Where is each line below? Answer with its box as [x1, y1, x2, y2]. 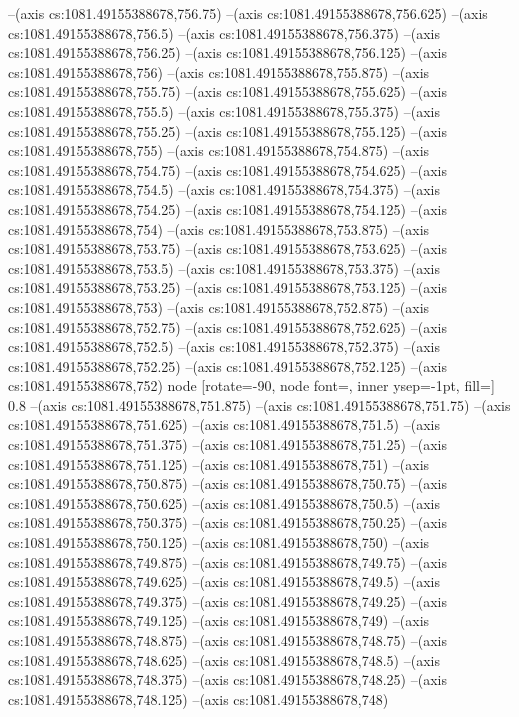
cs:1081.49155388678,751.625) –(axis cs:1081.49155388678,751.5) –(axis [8, 414, 440, 435]
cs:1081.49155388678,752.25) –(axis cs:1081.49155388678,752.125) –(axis [8, 355, 447, 376]
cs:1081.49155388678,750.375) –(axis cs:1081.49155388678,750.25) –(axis [8, 512, 447, 533]
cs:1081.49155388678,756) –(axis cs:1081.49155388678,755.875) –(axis [8, 61, 430, 82]
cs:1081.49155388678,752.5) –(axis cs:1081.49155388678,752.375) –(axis [8, 336, 440, 357]
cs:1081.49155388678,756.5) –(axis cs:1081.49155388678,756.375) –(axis [8, 22, 440, 43]
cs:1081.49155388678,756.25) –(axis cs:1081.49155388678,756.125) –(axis [8, 42, 447, 63]
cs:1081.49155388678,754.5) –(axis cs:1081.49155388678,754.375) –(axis [8, 179, 440, 200]
